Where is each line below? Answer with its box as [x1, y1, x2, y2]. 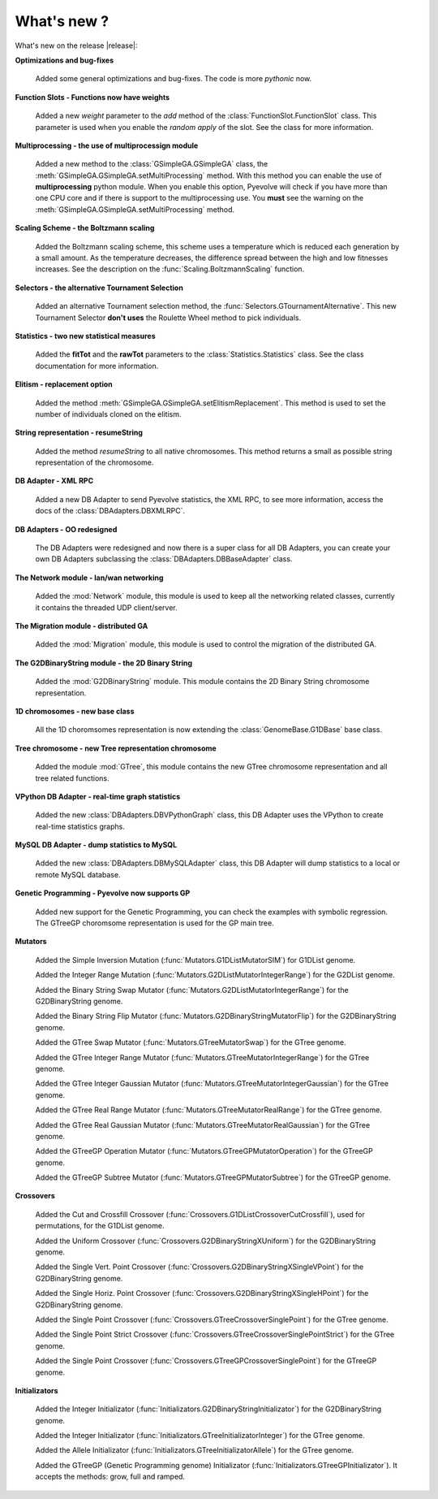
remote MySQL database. [35, 869, 121, 879]
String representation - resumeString [15, 427, 144, 438]
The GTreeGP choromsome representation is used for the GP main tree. [35, 918, 275, 928]
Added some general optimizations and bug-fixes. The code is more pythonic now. [35, 74, 312, 84]
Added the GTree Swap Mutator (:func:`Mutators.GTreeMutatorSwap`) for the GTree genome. [35, 1038, 346, 1047]
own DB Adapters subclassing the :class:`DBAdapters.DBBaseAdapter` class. [35, 554, 293, 564]
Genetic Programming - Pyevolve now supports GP [15, 888, 191, 898]
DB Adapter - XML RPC [15, 476, 94, 486]
